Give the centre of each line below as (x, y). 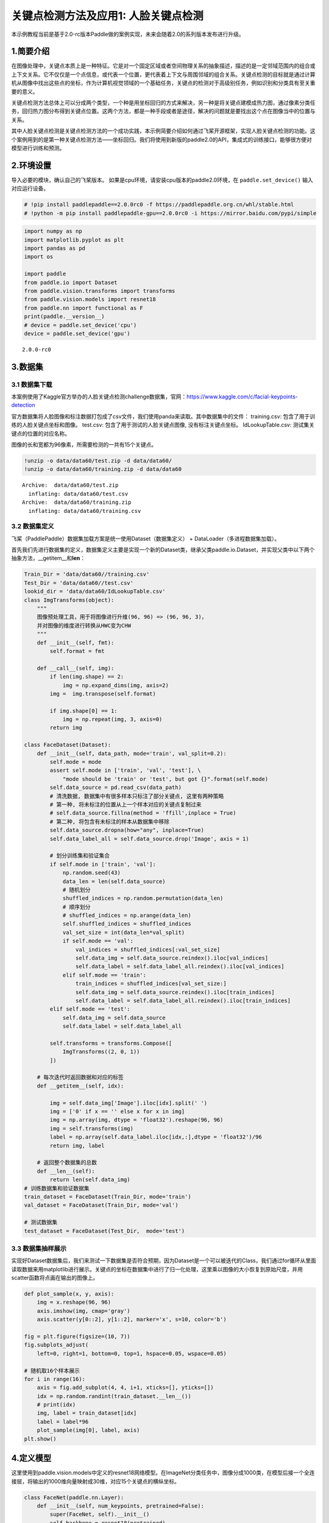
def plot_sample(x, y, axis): (69, 1294)
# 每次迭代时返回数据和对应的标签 (80, 1077)
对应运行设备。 (30, 188)
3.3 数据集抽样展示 (39, 1248)
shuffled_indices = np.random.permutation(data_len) (143, 898)
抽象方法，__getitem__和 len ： (48, 558)
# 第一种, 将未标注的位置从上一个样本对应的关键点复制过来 (126, 804)
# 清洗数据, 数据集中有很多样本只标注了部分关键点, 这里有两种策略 (137, 796)
